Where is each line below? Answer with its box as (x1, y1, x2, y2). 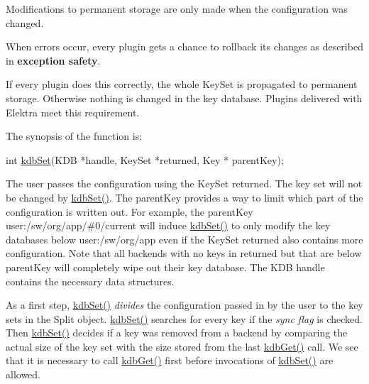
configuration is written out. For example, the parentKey (6, 204, 253, 219)
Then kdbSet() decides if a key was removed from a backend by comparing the (6, 325, 348, 340)
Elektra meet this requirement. (6, 104, 140, 119)
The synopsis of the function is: (6, 128, 143, 143)
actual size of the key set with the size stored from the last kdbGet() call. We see (6, 339, 358, 353)
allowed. (6, 367, 40, 382)
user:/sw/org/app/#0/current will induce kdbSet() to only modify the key (6, 218, 331, 233)
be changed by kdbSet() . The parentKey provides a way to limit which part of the (6, 190, 363, 204)
